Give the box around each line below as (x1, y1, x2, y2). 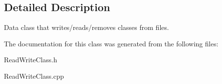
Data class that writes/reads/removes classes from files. (4, 22, 169, 32)
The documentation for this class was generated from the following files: (4, 38, 219, 48)
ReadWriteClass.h (4, 55, 57, 65)
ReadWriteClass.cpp (4, 70, 64, 81)
